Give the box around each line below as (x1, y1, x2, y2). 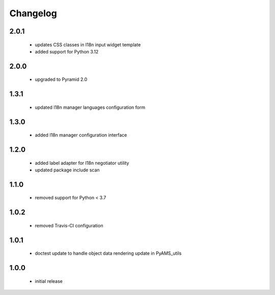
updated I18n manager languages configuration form (35, 104, 145, 110)
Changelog (9, 8, 57, 19)
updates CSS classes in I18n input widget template (35, 41, 141, 48)
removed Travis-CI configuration (35, 222, 103, 228)
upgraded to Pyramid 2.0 (35, 76, 88, 82)
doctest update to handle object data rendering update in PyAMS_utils (35, 250, 182, 256)
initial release (35, 278, 63, 284)
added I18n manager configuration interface (35, 132, 127, 138)
